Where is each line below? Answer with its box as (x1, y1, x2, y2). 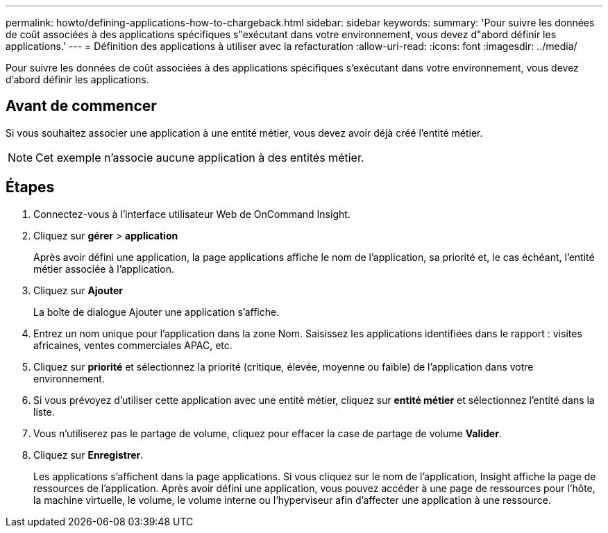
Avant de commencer (6, 97, 157, 115)
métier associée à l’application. (33, 262, 174, 275)
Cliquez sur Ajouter (33, 284, 123, 296)
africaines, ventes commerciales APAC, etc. (33, 339, 233, 351)
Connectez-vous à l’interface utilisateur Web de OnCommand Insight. (33, 208, 351, 220)
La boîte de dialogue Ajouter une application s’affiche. (33, 305, 280, 318)
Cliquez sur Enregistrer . (33, 448, 144, 461)
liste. (33, 405, 55, 418)
